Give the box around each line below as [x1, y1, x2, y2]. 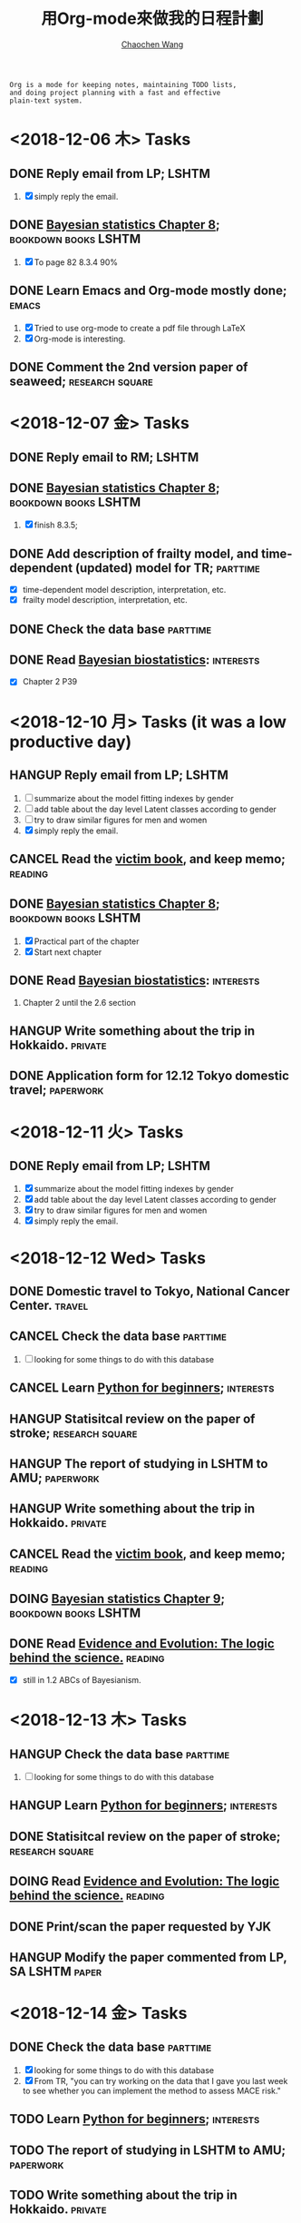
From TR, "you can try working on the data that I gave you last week [34, 2075, 288, 2086]
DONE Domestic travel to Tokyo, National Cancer [9, 1284, 290, 1299]
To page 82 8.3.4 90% [34, 256, 119, 268]
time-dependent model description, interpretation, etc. [22, 585, 227, 595]
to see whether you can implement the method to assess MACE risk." [22, 2085, 281, 2096]
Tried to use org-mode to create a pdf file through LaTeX [34, 322, 246, 333]
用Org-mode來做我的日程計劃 [40, 8, 265, 29]
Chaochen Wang [121, 38, 184, 50]
